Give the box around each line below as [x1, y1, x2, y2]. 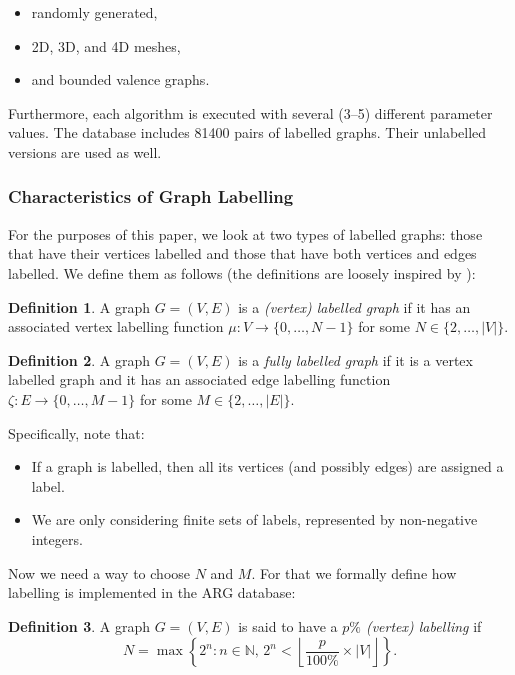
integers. [31, 528, 83, 549]
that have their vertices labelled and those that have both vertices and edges [8, 243, 477, 264]
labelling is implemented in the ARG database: [8, 582, 296, 603]
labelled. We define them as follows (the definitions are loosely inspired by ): [8, 262, 476, 283]
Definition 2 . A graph [8, 349, 150, 370]
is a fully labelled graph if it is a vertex [238, 349, 473, 370]
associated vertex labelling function [8, 316, 224, 337]
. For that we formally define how [251, 562, 457, 583]
